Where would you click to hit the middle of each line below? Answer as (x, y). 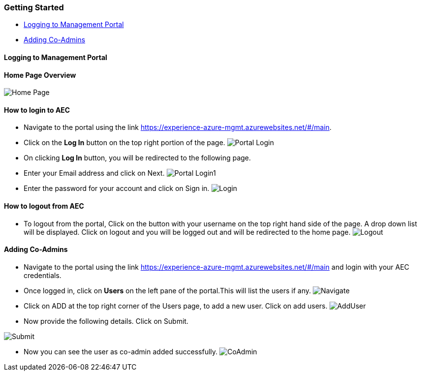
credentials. (43, 275)
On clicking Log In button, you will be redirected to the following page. (137, 158)
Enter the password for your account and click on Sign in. (117, 188)
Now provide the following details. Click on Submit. (106, 321)
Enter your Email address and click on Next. (94, 173)
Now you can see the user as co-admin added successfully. (121, 351)
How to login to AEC (37, 110)
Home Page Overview (40, 75)
